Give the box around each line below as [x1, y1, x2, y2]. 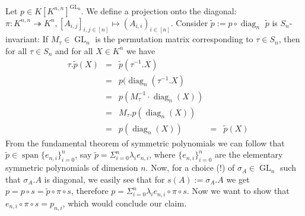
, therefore [71, 184, 109, 197]
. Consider [170, 16, 208, 29]
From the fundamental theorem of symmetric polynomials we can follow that [5, 136, 285, 149]
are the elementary [215, 148, 283, 161]
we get [226, 173, 250, 185]
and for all [55, 44, 93, 57]
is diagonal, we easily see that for [44, 173, 165, 185]
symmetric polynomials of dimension [5, 161, 138, 174]
